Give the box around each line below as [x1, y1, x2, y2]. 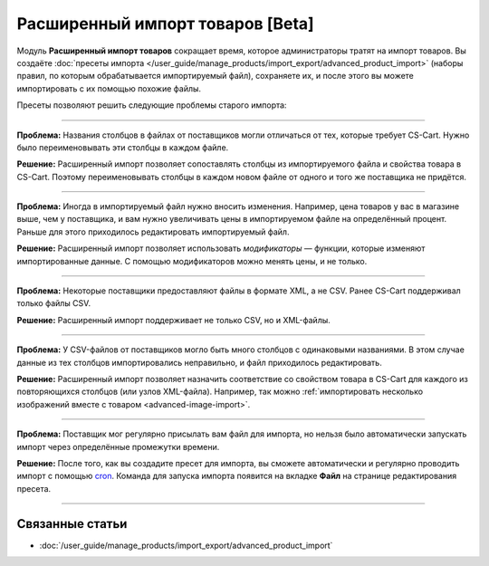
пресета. [16, 483, 52, 494]
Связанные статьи [16, 516, 128, 532]
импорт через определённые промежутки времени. [16, 441, 220, 452]
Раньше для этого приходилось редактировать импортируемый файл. [16, 226, 290, 237]
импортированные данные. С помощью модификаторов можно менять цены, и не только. [16, 255, 368, 266]
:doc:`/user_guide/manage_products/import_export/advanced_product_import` [39, 540, 333, 551]
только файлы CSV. [16, 298, 91, 309]
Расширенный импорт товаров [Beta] [16, 14, 314, 34]
